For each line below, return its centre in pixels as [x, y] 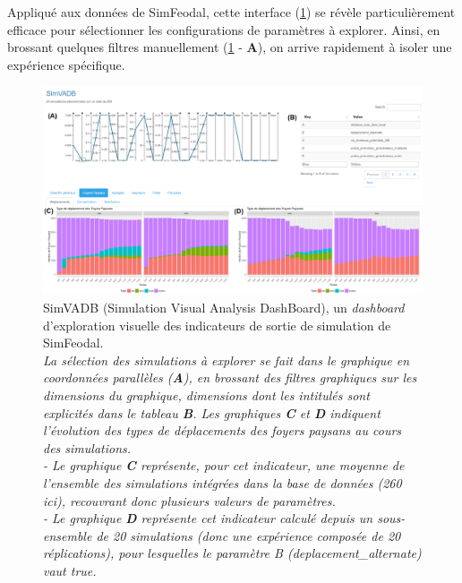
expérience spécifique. [66, 64]
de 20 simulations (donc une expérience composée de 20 [248, 535]
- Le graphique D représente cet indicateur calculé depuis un [208, 518]
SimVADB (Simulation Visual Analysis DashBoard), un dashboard [224, 308]
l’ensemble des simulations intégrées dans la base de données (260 [222, 483]
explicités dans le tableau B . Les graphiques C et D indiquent [212, 412]
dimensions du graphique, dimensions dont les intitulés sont [206, 395]
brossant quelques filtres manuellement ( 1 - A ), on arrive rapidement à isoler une [230, 47]
